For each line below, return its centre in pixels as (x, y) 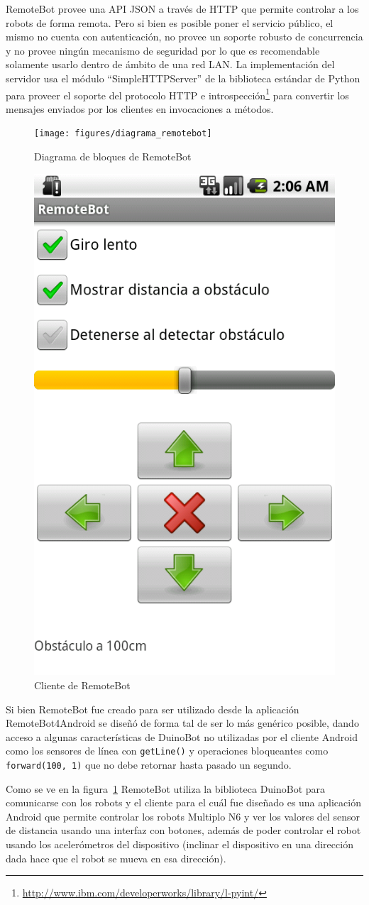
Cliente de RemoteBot (82, 685)
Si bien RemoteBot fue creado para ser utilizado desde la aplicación (153, 709)
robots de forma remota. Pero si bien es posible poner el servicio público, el (170, 22)
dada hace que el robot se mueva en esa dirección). (116, 858)
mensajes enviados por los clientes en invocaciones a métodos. (140, 108)
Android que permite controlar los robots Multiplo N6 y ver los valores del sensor (183, 816)
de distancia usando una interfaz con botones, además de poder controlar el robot (183, 830)
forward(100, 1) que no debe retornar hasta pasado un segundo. (149, 764)
